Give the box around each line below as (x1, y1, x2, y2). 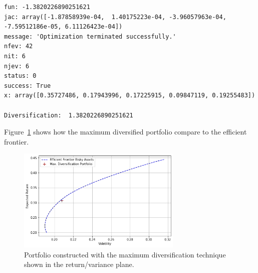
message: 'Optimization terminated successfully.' (4, 33, 176, 40)
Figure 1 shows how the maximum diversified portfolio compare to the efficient (4, 126, 247, 137)
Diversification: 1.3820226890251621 (4, 111, 133, 119)
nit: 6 (4, 52, 26, 60)
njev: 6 (4, 62, 30, 70)
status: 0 (4, 72, 37, 80)
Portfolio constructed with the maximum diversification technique (24, 249, 226, 259)
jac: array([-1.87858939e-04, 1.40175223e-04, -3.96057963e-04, (4, 13, 226, 21)
